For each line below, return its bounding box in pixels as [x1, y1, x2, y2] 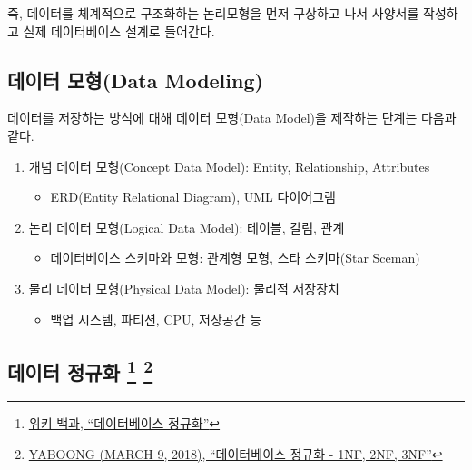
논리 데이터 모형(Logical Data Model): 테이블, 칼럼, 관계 [28, 217, 345, 236]
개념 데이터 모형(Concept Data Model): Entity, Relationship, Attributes [28, 156, 430, 175]
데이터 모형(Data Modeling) [7, 65, 263, 94]
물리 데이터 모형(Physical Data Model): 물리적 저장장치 [28, 278, 339, 297]
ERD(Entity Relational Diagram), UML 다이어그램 [50, 187, 336, 206]
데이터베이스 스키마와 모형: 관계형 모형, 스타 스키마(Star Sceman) [50, 248, 420, 267]
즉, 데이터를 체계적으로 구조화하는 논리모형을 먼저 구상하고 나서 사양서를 [7, 4, 419, 22]
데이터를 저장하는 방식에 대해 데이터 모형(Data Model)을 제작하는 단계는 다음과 [7, 108, 457, 127]
